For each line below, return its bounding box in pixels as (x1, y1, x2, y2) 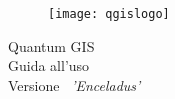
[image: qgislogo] (48, 7, 170, 21)
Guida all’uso (8, 55, 90, 76)
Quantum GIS (8, 35, 95, 56)
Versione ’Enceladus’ (8, 74, 141, 95)
